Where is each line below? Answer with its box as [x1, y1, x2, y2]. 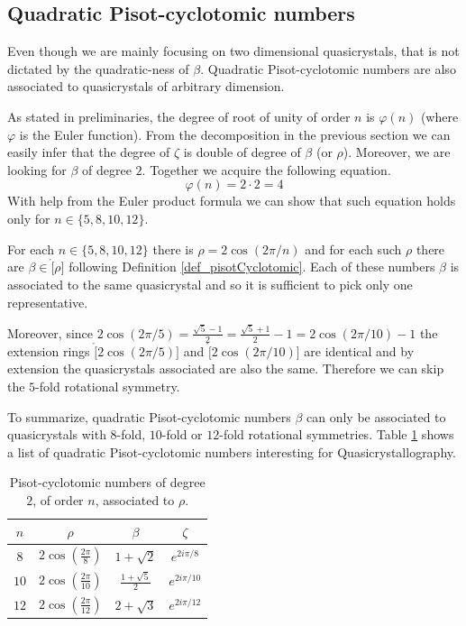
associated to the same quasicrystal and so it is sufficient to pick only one [7, 274, 413, 293]
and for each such [305, 239, 402, 258]
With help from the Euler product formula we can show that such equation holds [7, 191, 456, 210]
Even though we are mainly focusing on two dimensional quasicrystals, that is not [7, 41, 460, 60]
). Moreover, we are [343, 143, 451, 161]
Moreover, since [7, 323, 94, 342]
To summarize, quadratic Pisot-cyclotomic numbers [7, 407, 291, 426]
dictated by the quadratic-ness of [7, 59, 189, 78]
